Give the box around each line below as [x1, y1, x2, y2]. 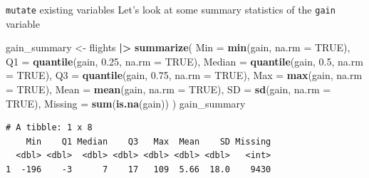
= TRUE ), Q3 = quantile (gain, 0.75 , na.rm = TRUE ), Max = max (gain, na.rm [6, 68, 363, 83]
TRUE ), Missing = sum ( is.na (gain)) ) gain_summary [6, 95, 246, 110]
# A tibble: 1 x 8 [6, 122, 93, 133]
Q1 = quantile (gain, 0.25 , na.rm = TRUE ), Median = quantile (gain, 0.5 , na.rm [6, 53, 363, 68]
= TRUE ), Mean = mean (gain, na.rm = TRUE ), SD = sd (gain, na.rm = [6, 82, 331, 97]
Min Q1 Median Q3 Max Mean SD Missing [26, 136, 271, 147]
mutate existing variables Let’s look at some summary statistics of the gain [6, 2, 336, 16]
